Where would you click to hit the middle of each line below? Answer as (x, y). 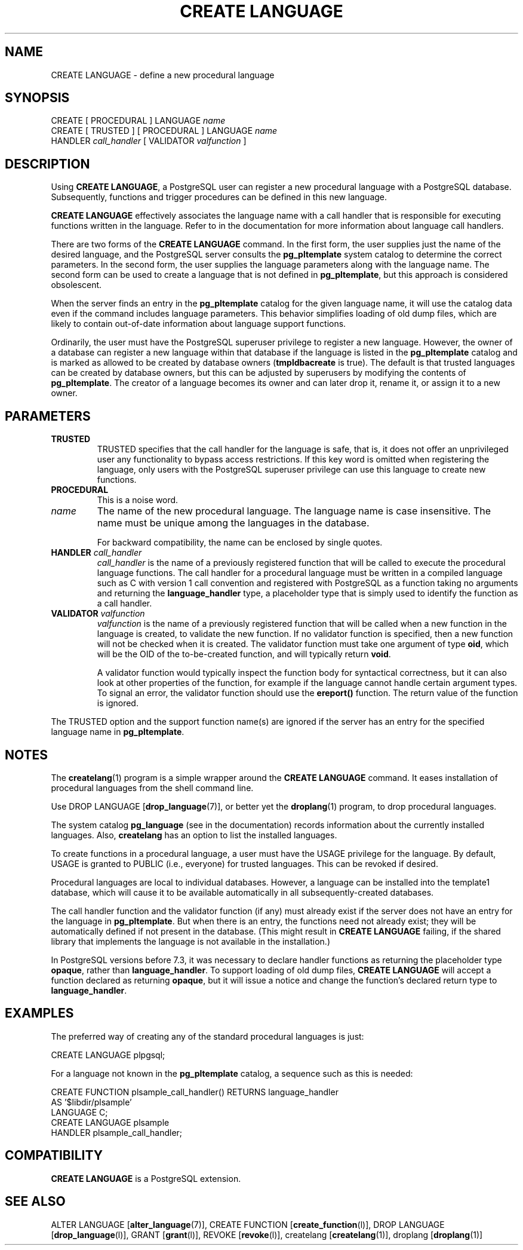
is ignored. (118, 703)
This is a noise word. (138, 500)
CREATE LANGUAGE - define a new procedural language (163, 75)
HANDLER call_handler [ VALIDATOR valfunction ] (149, 141)
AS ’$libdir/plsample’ (91, 1102)
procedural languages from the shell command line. (152, 788)
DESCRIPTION (47, 164)
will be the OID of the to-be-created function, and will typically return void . (244, 654)
